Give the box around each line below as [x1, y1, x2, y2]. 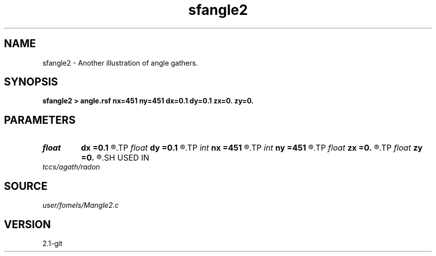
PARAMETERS [4, 113, 76, 126]
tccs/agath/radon [42, 163, 100, 171]
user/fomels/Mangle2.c [42, 201, 119, 210]
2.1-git [42, 239, 63, 248]
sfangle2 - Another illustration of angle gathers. [42, 58, 198, 67]
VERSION [4, 218, 51, 231]
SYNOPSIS [4, 76, 58, 88]
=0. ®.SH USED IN [81, 153, 149, 163]
